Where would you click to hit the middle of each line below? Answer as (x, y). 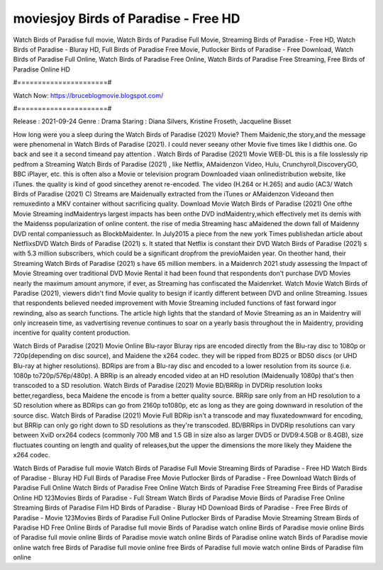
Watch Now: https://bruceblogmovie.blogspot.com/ (88, 95)
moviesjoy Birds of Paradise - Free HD (127, 18)
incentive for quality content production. (72, 332)
